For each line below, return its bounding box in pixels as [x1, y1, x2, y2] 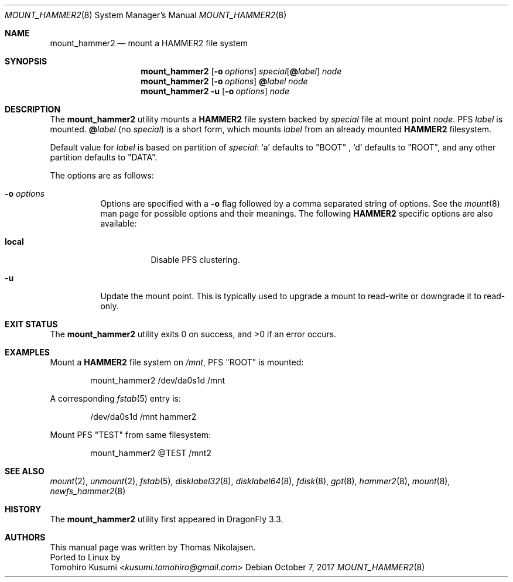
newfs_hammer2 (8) [50, 486, 126, 496]
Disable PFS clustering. [151, 255, 240, 265]
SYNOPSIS [5, 56, 47, 66]
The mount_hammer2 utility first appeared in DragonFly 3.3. [50, 514, 283, 524]
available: [100, 218, 137, 228]
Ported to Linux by [50, 552, 121, 562]
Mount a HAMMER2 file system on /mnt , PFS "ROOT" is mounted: [50, 357, 304, 367]
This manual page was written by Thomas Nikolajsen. [50, 542, 256, 552]
